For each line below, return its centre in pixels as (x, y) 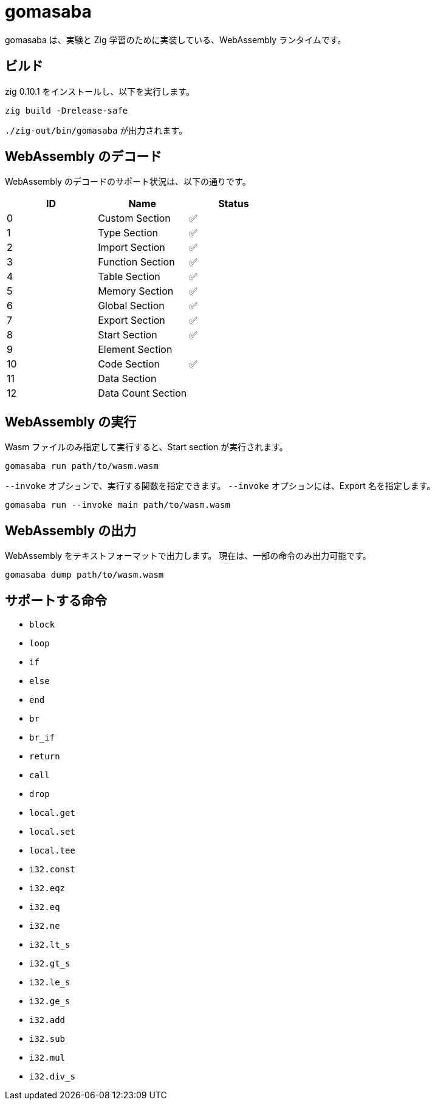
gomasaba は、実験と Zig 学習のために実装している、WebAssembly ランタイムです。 (176, 39)
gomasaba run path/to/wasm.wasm (82, 466)
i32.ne (45, 925)
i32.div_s (52, 1076)
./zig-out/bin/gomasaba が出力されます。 (96, 130)
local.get (52, 812)
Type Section (128, 233)
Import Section (132, 248)
